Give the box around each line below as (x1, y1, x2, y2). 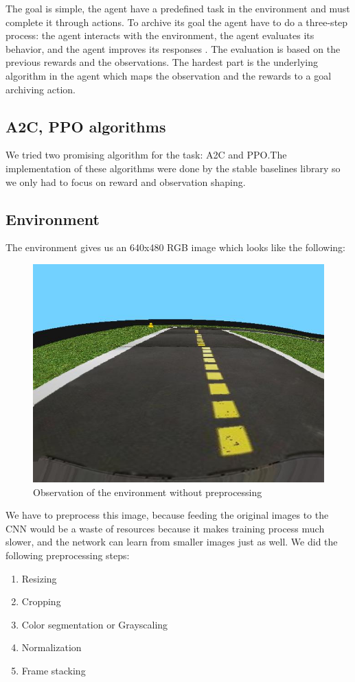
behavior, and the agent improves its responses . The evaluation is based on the (5, 41, 341, 56)
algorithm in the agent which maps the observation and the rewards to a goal (5, 68, 332, 82)
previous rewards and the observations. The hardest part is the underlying (5, 55, 318, 69)
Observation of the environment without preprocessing (33, 484, 262, 499)
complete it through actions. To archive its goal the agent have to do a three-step (5, 14, 348, 29)
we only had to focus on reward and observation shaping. (5, 174, 246, 189)
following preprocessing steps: (5, 548, 130, 562)
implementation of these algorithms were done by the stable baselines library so (5, 161, 341, 175)
